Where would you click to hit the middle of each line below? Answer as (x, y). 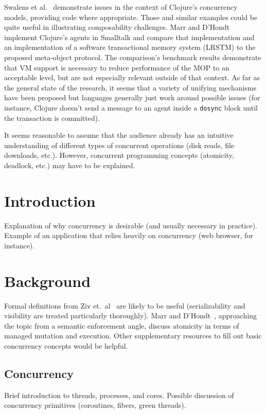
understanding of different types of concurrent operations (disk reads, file (119, 145)
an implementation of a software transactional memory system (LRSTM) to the (130, 47)
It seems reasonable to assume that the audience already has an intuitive (119, 135)
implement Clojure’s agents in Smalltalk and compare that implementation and (129, 37)
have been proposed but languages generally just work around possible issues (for (132, 97)
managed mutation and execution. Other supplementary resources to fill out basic (133, 336)
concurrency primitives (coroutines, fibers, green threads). (95, 405)
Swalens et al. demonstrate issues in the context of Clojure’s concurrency (121, 7)
